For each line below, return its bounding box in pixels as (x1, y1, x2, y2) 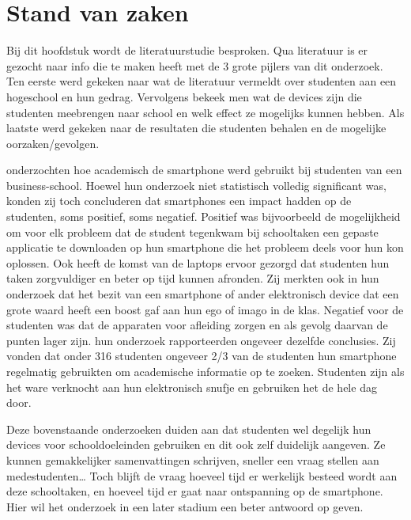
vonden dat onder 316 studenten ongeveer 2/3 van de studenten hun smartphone (6, 347, 397, 364)
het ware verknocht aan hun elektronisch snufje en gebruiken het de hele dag (6, 378, 377, 395)
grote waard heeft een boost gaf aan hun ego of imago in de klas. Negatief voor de (6, 301, 404, 317)
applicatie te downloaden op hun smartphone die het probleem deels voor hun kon (6, 239, 404, 256)
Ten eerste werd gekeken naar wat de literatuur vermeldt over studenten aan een (6, 73, 397, 89)
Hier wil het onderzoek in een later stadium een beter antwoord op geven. (6, 498, 364, 514)
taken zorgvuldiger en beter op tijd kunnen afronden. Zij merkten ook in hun (6, 270, 379, 287)
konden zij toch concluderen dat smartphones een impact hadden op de (6, 192, 352, 209)
